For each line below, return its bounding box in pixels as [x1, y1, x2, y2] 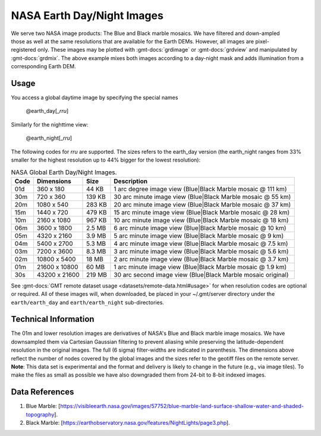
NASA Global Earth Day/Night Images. [11, 168, 117, 176]
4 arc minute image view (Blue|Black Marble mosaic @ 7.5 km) [114, 239, 288, 248]
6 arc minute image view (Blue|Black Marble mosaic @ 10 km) [114, 223, 287, 232]
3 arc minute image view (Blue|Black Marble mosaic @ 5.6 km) [114, 247, 289, 255]
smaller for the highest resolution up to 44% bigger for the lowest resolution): [11, 156, 201, 163]
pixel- [255, 37, 270, 45]
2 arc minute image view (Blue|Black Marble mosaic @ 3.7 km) [114, 255, 289, 263]
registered [11, 46, 36, 53]
